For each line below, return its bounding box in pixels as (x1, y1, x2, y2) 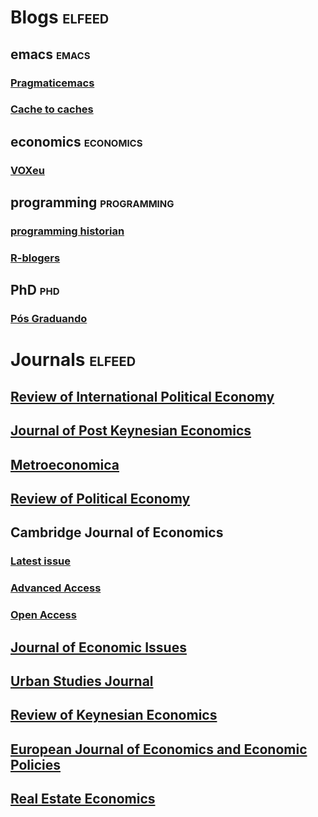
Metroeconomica (10, 456, 120, 473)
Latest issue (10, 554, 72, 568)
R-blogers (10, 251, 61, 265)
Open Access (10, 608, 77, 622)
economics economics (10, 133, 143, 150)
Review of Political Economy (10, 491, 191, 508)
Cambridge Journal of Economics (10, 524, 224, 541)
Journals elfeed (10, 349, 137, 371)
